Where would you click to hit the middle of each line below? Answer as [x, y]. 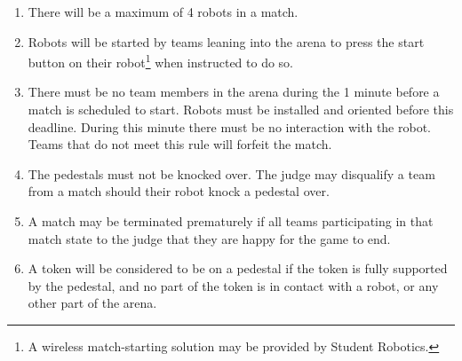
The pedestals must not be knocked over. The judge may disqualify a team [231, 173]
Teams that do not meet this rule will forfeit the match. [180, 144]
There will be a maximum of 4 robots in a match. [163, 12]
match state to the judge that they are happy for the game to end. [209, 238]
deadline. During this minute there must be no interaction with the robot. [230, 126]
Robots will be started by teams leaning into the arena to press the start [226, 41]
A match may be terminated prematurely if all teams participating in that [231, 221]
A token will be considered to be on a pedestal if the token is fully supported [238, 268]
